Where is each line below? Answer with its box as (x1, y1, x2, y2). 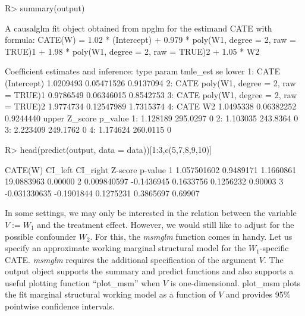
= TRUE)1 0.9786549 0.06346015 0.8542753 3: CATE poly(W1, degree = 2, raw (5, 88, 297, 101)
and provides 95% (226, 288, 291, 301)
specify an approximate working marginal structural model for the (5, 242, 246, 254)
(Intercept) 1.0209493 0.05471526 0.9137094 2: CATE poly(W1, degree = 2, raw (5, 76, 296, 89)
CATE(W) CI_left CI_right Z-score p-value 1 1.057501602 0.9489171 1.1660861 (5, 163, 297, 176)
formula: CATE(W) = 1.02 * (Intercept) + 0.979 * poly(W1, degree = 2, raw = (5, 33, 296, 46)
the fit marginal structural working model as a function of (5, 288, 216, 301)
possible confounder (5, 230, 76, 242)
